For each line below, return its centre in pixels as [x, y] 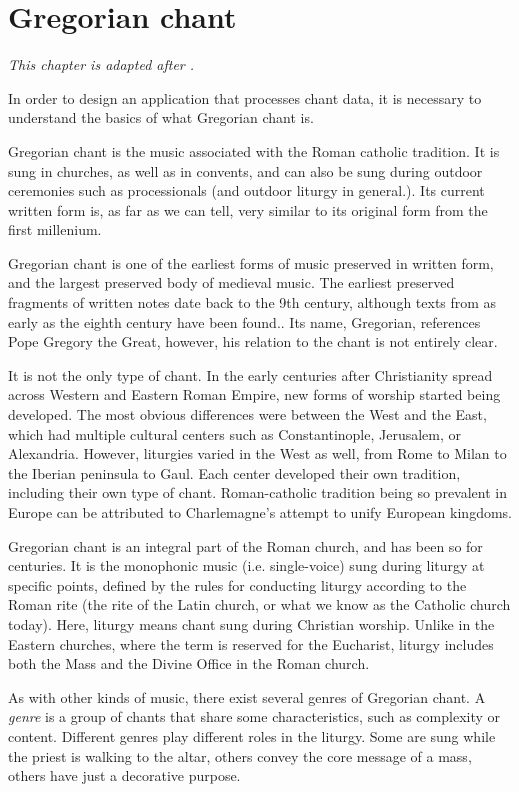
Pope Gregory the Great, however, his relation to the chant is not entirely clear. [253, 341]
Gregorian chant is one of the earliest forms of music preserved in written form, [251, 262]
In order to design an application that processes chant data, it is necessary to [245, 97]
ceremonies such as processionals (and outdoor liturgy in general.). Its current [246, 190]
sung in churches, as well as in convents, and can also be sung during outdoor [245, 170]
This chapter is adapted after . [101, 64]
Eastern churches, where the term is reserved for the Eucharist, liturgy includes [251, 643]
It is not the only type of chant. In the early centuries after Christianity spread [250, 374]
